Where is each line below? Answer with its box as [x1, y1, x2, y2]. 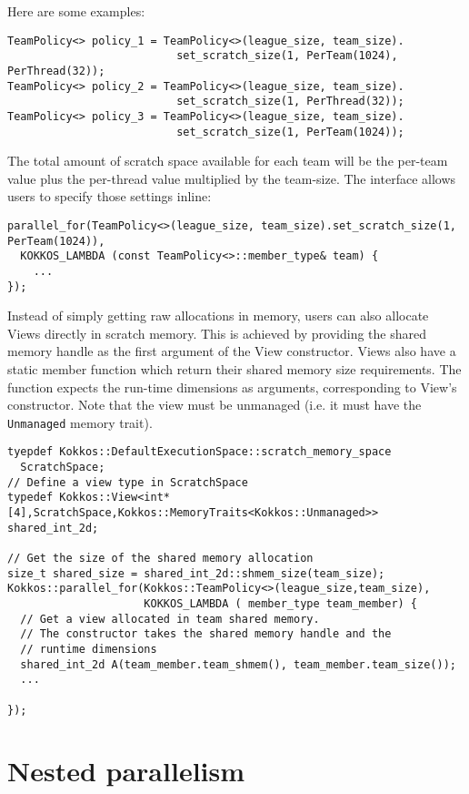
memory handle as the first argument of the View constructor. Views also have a [7, 341, 456, 361]
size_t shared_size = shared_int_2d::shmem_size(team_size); [7, 566, 385, 580]
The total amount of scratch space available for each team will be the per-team [7, 151, 448, 170]
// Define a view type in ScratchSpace [7, 475, 248, 489]
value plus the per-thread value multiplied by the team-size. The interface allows [7, 168, 456, 188]
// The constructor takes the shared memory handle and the [20, 627, 392, 641]
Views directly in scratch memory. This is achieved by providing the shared [7, 323, 427, 342]
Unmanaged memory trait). [7, 412, 153, 432]
